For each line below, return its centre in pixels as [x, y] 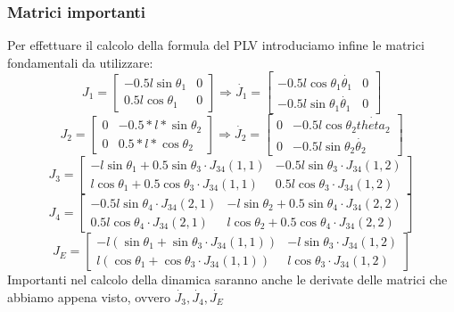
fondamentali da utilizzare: [80, 62]
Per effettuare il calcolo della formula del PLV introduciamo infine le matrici [216, 45]
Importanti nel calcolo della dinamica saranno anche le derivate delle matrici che [227, 279]
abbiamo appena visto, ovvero [89, 296]
